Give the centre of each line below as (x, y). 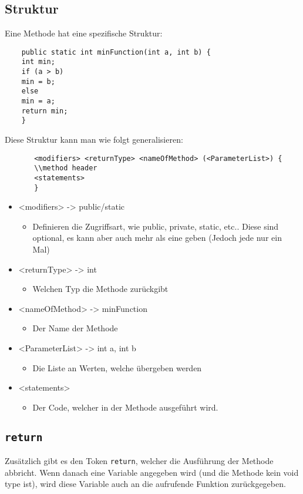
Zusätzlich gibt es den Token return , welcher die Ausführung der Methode (139, 461)
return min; (45, 111)
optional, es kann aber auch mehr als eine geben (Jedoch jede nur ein (157, 238)
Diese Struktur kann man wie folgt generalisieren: (94, 140)
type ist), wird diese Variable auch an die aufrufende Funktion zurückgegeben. (145, 484)
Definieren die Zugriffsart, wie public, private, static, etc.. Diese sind (156, 226)
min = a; (38, 101)
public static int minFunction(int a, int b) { (116, 52)
